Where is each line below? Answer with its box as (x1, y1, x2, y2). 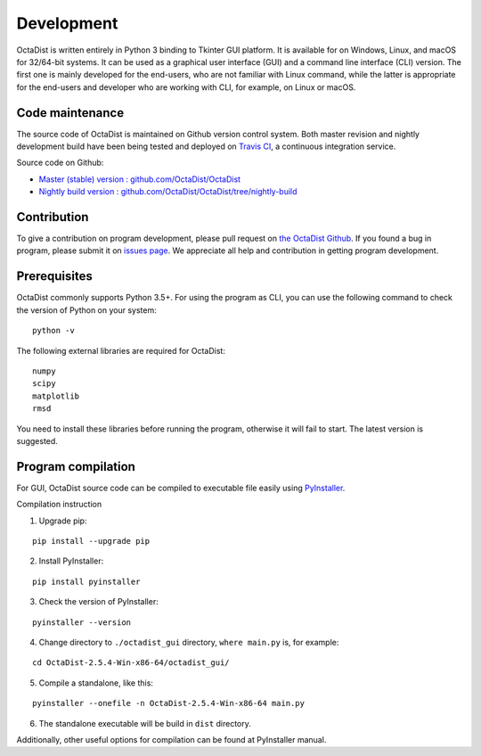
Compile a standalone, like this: (38, 678, 153, 688)
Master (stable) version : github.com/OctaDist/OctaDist (38, 174, 240, 185)
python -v (32, 325, 75, 336)
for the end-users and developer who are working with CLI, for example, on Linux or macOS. (16, 81, 356, 93)
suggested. (16, 435, 58, 446)
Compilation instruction (16, 499, 102, 510)
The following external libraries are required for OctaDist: (16, 345, 226, 356)
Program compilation (16, 459, 135, 474)
